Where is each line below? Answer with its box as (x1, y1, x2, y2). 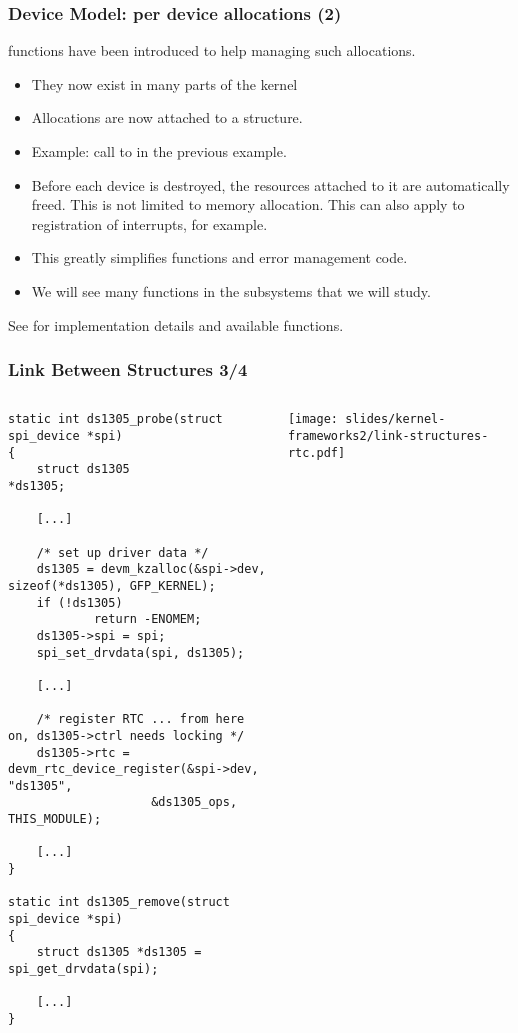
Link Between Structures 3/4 (8, 357, 248, 382)
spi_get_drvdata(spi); (8, 962, 159, 977)
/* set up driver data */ (36, 545, 209, 560)
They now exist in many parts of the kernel (31, 73, 298, 94)
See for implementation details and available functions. (8, 314, 344, 335)
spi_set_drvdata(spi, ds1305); (36, 645, 245, 660)
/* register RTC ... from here (36, 712, 245, 727)
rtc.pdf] (287, 445, 346, 460)
